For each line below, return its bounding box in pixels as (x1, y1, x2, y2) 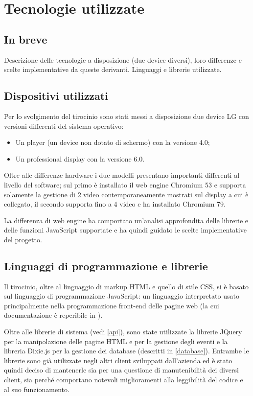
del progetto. (4, 234, 42, 244)
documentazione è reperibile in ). (4, 310, 103, 320)
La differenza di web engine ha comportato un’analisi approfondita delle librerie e (4, 215, 249, 225)
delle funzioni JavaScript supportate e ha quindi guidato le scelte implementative (4, 225, 247, 235)
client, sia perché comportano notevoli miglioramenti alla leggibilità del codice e (4, 374, 243, 385)
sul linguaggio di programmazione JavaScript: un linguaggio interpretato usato (4, 291, 239, 301)
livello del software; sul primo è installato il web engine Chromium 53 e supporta (4, 179, 246, 189)
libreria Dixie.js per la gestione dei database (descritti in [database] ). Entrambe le (4, 346, 249, 356)
